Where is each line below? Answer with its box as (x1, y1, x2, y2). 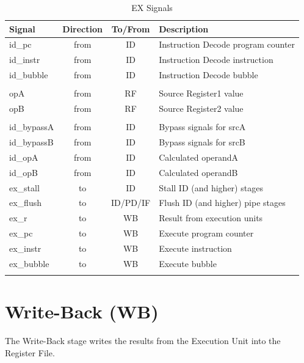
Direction (62, 22, 103, 35)
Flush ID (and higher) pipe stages (159, 196, 286, 209)
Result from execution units (159, 211, 263, 224)
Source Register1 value (159, 87, 244, 100)
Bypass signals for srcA (159, 120, 246, 133)
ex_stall (9, 181, 40, 194)
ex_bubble (9, 257, 49, 269)
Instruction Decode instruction (159, 53, 273, 66)
